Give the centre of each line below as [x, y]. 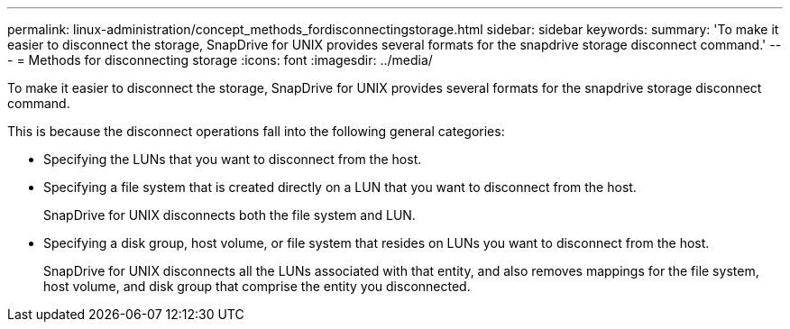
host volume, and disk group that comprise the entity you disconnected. [257, 286]
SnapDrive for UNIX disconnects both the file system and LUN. [230, 215]
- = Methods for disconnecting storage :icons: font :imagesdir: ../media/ [220, 60]
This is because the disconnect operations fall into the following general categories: [256, 131]
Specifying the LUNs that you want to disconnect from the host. [233, 159]
